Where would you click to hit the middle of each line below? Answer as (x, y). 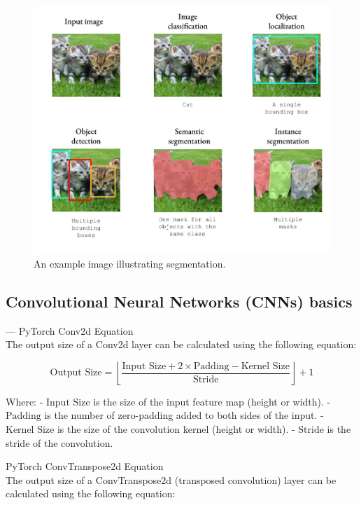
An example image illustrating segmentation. (130, 263)
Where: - (24, 401)
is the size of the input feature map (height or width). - (212, 401)
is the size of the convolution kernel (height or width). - (176, 429)
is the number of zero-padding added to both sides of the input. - (184, 415)
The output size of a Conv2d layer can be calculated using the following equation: (181, 344)
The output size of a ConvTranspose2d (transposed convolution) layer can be (171, 479)
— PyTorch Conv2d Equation (70, 330)
